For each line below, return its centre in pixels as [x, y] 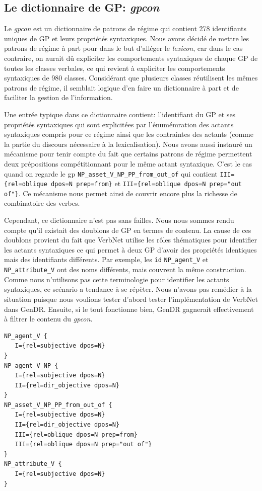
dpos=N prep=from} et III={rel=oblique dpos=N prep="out [147, 183]
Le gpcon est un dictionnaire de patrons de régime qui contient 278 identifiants [125, 28]
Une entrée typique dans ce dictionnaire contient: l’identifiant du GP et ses [120, 114]
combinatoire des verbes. [42, 203]
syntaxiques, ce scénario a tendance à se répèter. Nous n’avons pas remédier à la [128, 289]
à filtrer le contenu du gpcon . [48, 319]
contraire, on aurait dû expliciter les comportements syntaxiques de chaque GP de [131, 58]
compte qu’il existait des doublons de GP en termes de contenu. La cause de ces [128, 230]
